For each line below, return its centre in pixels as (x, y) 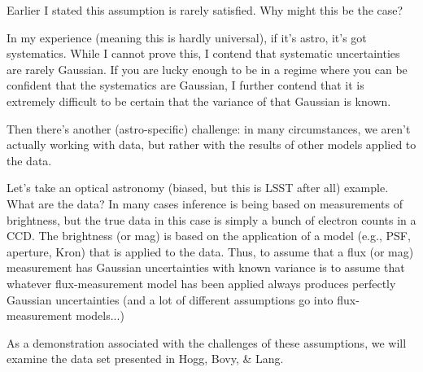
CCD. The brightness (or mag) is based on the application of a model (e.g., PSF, (209, 236)
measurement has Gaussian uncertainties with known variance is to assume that (206, 267)
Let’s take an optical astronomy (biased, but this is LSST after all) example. (198, 188)
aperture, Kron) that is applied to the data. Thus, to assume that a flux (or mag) (210, 251)
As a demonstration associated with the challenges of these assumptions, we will (207, 342)
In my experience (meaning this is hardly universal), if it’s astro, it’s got (187, 37)
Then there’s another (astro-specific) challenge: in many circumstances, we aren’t (209, 128)
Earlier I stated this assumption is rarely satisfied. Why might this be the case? (205, 10)
